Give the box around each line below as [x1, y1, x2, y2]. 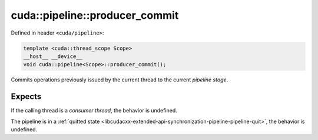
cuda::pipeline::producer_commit [11, 9, 179, 22]
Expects [11, 91, 42, 102]
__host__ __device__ [23, 53, 82, 60]
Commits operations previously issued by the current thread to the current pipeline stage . [11, 76, 228, 83]
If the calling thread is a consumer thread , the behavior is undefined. [11, 107, 178, 114]
